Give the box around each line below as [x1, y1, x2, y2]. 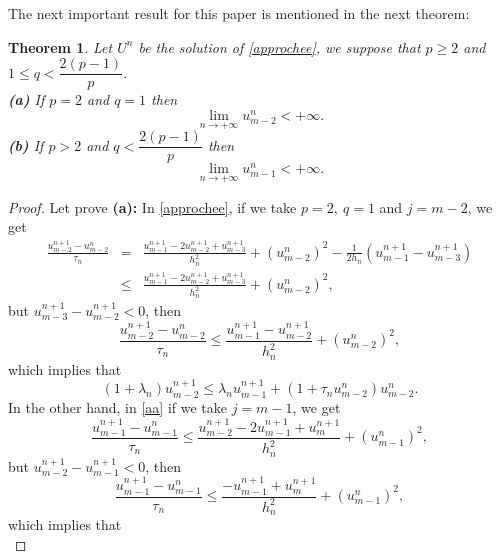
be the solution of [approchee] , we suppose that [138, 36, 421, 57]
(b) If [8, 134, 44, 155]
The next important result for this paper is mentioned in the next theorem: [8, 3, 470, 23]
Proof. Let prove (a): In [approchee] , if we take [8, 196, 297, 217]
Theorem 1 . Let [8, 36, 113, 57]
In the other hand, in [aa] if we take [8, 397, 228, 418]
